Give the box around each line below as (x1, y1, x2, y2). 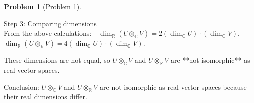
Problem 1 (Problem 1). (4, 1, 81, 11)
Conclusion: (4, 81, 39, 92)
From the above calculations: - (4, 28, 96, 38)
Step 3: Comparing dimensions (4, 18, 97, 28)
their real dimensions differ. (4, 91, 87, 102)
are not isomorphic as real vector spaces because (100, 81, 247, 92)
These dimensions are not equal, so (4, 55, 110, 65)
